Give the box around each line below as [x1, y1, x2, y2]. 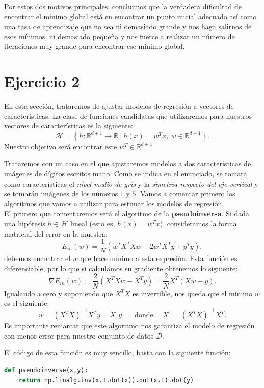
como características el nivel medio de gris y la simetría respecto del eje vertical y [4, 178, 258, 189]
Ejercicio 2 [4, 71, 80, 92]
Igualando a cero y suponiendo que [4, 288, 113, 298]
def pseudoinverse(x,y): [4, 367, 88, 374]
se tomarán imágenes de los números [4, 188, 118, 199]
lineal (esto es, [70, 218, 115, 229]
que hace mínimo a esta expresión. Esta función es [80, 253, 237, 264]
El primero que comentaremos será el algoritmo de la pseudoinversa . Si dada [4, 208, 250, 219]
